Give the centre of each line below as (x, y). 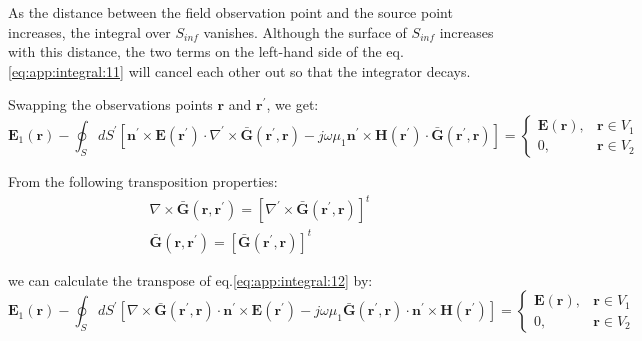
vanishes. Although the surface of (305, 31)
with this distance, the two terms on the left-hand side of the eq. (206, 51)
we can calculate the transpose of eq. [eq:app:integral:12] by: (190, 279)
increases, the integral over (89, 31)
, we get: (292, 104)
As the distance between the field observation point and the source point (230, 12)
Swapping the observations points (110, 104)
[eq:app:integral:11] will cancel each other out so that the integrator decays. (239, 70)
